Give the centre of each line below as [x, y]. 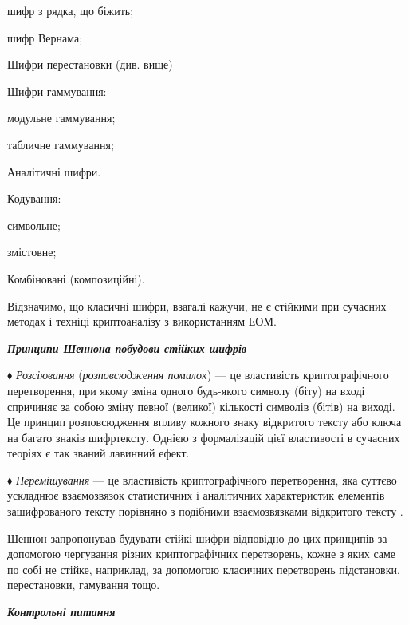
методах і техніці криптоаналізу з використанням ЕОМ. [142, 321]
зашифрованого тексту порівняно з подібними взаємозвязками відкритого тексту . [205, 511]
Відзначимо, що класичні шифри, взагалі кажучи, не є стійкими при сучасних [197, 305]
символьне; [34, 225]
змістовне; [32, 252]
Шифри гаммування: [57, 91]
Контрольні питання [61, 612]
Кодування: [34, 198]
